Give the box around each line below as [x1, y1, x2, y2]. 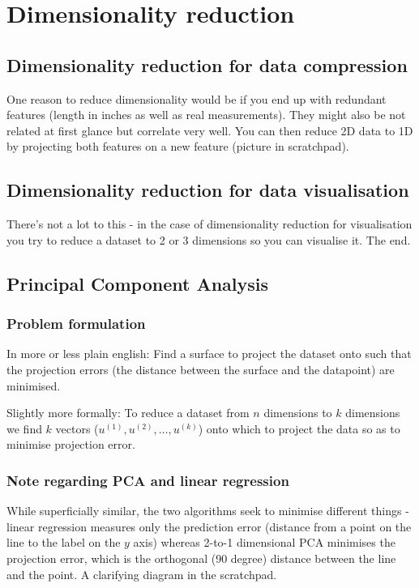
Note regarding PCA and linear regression [6, 470, 289, 490]
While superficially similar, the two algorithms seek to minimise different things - [6, 502, 409, 519]
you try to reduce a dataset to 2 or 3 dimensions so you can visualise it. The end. [6, 231, 411, 248]
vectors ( [55, 420, 99, 437]
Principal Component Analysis [6, 271, 268, 296]
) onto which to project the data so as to [198, 420, 400, 437]
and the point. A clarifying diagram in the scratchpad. [6, 565, 277, 582]
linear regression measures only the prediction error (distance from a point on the [6, 518, 412, 535]
